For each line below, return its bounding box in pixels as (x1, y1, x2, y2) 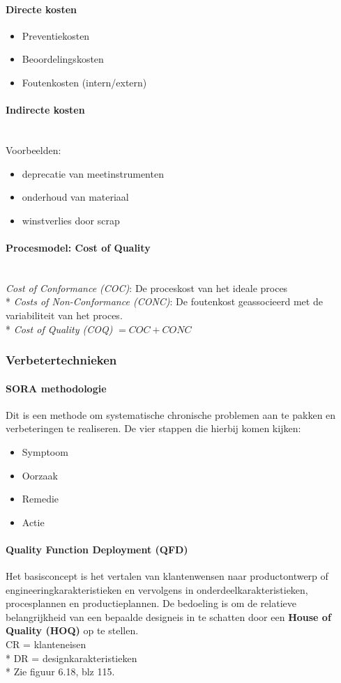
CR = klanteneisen (6, 637, 86, 652)
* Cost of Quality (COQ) (6, 321, 113, 336)
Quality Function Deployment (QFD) (6, 542, 188, 556)
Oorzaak (22, 468, 58, 482)
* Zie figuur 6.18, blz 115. (6, 664, 115, 679)
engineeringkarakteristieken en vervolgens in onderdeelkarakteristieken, (6, 582, 308, 597)
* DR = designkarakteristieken (6, 650, 137, 665)
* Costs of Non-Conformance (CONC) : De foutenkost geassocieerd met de (6, 294, 323, 309)
